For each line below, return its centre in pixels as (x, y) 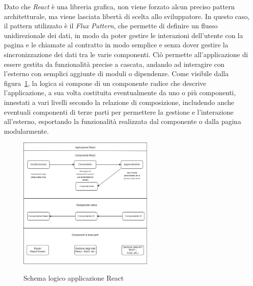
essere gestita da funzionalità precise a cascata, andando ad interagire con (114, 64)
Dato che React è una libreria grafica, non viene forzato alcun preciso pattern (119, 6)
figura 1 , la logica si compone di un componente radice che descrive (105, 83)
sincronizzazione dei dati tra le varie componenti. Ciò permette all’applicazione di (126, 54)
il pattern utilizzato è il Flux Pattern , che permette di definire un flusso (111, 26)
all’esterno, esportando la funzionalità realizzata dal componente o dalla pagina (123, 121)
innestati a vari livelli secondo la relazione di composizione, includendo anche (119, 102)
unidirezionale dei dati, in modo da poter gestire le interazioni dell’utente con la (124, 35)
